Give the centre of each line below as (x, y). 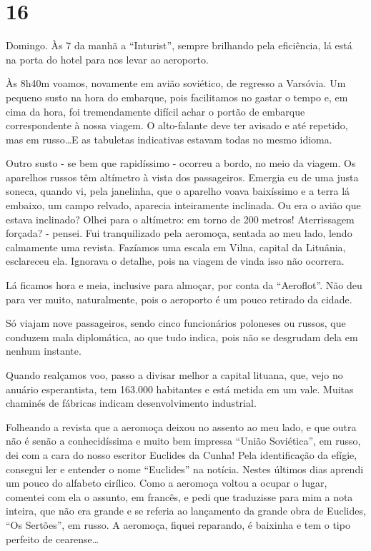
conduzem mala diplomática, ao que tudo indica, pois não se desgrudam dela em (182, 337)
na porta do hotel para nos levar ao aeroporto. (107, 59)
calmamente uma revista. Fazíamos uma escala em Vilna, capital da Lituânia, (176, 247)
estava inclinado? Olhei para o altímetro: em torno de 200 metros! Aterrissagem (180, 219)
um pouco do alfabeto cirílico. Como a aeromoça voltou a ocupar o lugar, (167, 483)
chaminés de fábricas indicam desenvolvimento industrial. (131, 403)
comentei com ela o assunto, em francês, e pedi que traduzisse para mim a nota (179, 496)
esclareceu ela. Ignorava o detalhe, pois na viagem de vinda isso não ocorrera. (175, 261)
